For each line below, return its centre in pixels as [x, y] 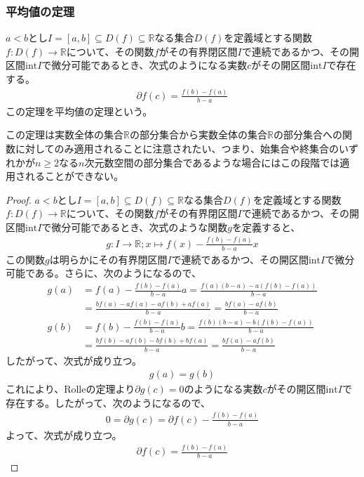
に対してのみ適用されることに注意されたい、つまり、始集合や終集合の [177, 148]
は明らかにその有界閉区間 [108, 259]
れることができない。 [74, 176]
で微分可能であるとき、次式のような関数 [135, 227]
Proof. [19, 199]
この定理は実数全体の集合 [65, 135]
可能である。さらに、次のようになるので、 [103, 273]
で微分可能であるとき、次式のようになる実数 [144, 65]
